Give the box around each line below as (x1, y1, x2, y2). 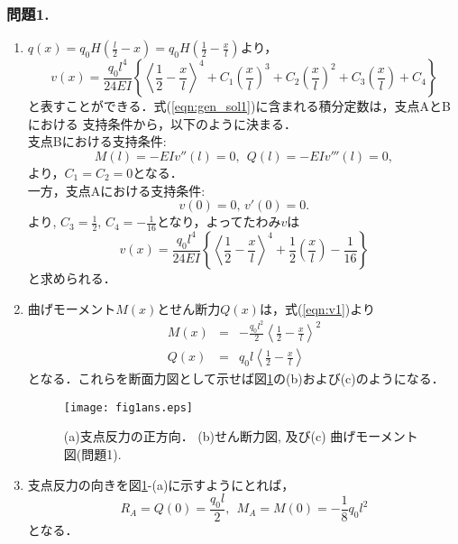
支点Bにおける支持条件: (27, 132, 167, 151)
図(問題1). (63, 444, 122, 463)
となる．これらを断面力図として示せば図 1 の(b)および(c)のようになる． (27, 369, 444, 388)
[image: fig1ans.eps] (63, 401, 193, 414)
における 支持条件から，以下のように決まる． (27, 114, 298, 133)
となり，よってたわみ (156, 212, 281, 231)
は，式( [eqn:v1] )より (259, 299, 375, 318)
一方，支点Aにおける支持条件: (27, 180, 206, 199)
